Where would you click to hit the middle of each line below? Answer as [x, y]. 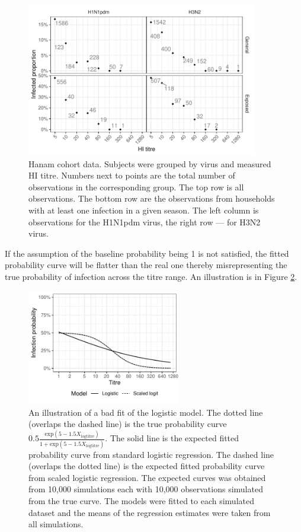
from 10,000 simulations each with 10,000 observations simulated [146, 489]
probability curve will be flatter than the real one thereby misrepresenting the [146, 265]
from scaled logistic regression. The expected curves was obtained [147, 477]
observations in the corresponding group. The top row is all [136, 187]
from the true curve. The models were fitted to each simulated [141, 500]
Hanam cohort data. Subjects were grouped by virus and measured [150, 163]
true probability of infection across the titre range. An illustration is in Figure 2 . [151, 277]
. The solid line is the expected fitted [172, 438]
